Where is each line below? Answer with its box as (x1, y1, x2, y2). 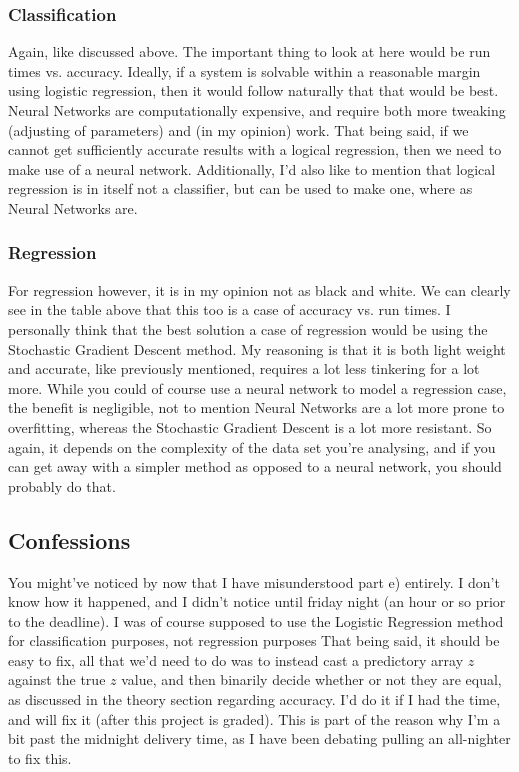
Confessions (8, 524, 131, 555)
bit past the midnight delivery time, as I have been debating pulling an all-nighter (8, 728, 511, 749)
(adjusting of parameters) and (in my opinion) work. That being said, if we (8, 119, 469, 140)
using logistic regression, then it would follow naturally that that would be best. (8, 80, 499, 101)
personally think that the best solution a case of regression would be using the (8, 318, 488, 339)
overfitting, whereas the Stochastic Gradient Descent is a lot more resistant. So (8, 416, 492, 437)
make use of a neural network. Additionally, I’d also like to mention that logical (8, 158, 496, 179)
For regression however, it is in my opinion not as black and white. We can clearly (8, 279, 511, 300)
